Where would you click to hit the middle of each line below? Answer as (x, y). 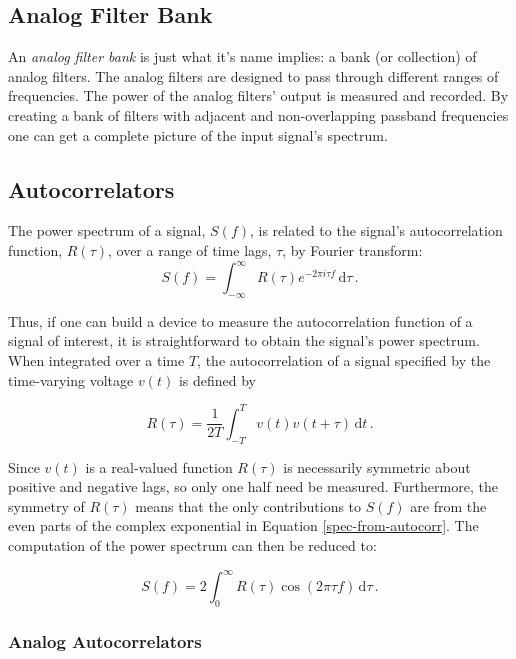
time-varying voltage (71, 379)
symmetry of (46, 505)
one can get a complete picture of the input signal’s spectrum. (198, 134)
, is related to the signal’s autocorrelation (376, 230)
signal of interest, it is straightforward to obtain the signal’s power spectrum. (244, 340)
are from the (448, 505)
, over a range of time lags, (189, 249)
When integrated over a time (96, 360)
